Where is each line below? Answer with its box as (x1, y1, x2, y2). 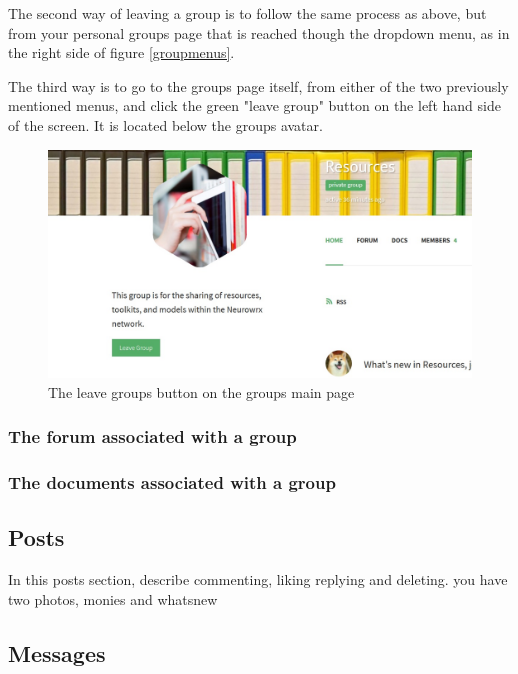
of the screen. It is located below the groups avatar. (8, 114, 323, 135)
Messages (8, 637, 106, 668)
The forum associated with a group (8, 424, 297, 449)
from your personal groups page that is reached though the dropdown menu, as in (8, 22, 510, 43)
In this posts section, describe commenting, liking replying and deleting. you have (8, 569, 508, 590)
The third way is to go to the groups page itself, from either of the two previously (8, 75, 509, 96)
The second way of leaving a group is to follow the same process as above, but (8, 3, 487, 23)
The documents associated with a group (8, 470, 336, 495)
